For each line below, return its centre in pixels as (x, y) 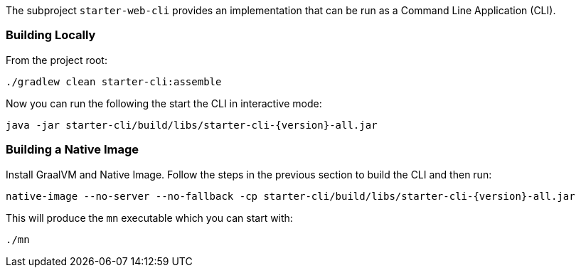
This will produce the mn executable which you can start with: (149, 218)
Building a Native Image (73, 150)
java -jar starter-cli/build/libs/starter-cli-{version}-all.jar (192, 125)
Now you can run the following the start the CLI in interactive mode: (164, 103)
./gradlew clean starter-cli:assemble (114, 81)
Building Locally (51, 35)
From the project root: (57, 60)
